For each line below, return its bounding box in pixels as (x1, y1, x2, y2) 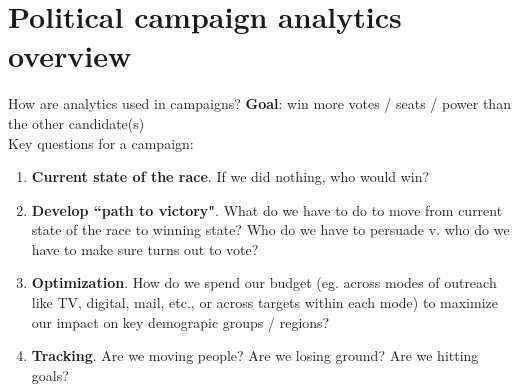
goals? (31, 364, 69, 385)
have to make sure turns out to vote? (31, 238, 259, 259)
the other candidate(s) (8, 112, 145, 133)
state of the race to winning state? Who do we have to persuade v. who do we (31, 219, 510, 240)
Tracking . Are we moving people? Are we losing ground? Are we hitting (31, 345, 479, 366)
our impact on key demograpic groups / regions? (31, 311, 330, 332)
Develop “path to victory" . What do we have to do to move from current (31, 199, 503, 220)
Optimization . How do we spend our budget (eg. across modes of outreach (31, 272, 497, 293)
